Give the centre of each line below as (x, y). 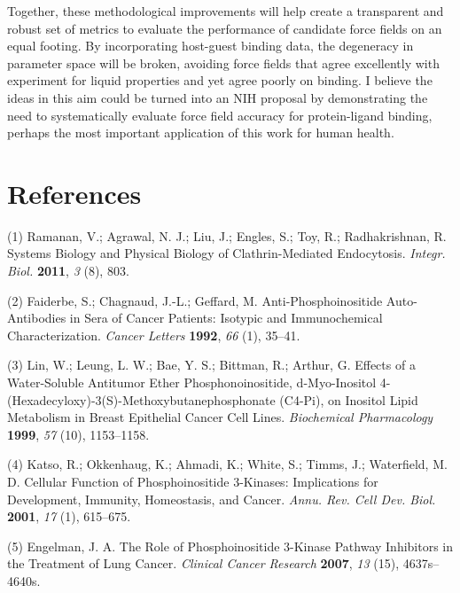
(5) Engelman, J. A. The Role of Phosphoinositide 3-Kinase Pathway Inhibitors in (230, 546)
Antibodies (37, 318)
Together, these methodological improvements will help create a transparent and (226, 11)
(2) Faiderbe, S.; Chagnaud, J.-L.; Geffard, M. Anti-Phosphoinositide (195, 300)
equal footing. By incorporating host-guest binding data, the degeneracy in (211, 46)
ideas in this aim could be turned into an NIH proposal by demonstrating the (218, 97)
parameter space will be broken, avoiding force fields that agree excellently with (223, 62)
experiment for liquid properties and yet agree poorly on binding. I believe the (220, 80)
